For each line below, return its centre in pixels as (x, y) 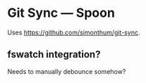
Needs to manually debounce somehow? (67, 71)
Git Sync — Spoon (61, 13)
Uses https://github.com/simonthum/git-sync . (74, 32)
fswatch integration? (54, 55)
